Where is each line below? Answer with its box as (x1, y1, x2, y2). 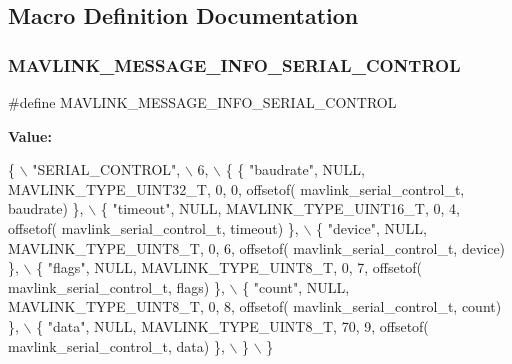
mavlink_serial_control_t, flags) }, (8, 276, 225, 297)
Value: (8, 125, 52, 146)
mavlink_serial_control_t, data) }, (8, 335, 225, 356)
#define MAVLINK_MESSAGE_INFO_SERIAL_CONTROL (8, 92, 397, 112)
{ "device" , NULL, (316, 217, 427, 238)
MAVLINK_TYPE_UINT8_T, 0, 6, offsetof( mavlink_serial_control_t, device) (8, 237, 506, 258)
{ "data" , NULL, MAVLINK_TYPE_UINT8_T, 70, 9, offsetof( (36, 315, 429, 336)
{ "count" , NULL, (242, 276, 350, 297)
